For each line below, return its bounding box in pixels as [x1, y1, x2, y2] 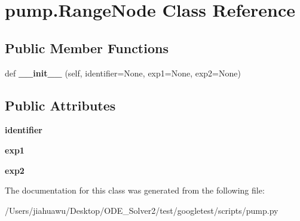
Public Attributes [5, 96, 116, 114]
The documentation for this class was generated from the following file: [5, 184, 265, 197]
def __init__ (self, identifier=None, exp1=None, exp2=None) [5, 66, 241, 79]
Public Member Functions [5, 38, 169, 57]
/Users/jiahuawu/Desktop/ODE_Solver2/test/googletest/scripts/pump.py [5, 204, 278, 216]
